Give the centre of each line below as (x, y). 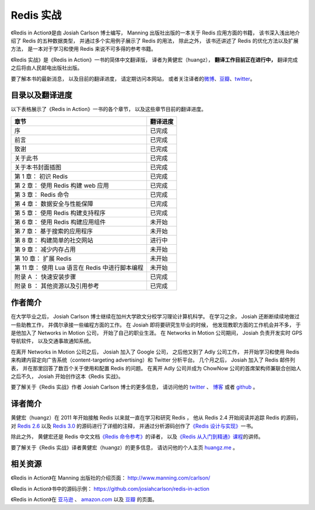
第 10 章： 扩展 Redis (43, 258)
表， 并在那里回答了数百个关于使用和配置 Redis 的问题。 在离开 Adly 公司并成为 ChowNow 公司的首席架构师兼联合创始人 (156, 368)
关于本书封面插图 (38, 167)
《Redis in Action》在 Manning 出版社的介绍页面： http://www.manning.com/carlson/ (111, 478)
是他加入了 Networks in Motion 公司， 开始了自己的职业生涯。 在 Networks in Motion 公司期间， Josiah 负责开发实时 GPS (157, 333)
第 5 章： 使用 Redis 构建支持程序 (60, 213)
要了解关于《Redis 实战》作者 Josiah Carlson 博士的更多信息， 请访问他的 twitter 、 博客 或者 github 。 (134, 387)
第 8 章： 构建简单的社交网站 (54, 240)
